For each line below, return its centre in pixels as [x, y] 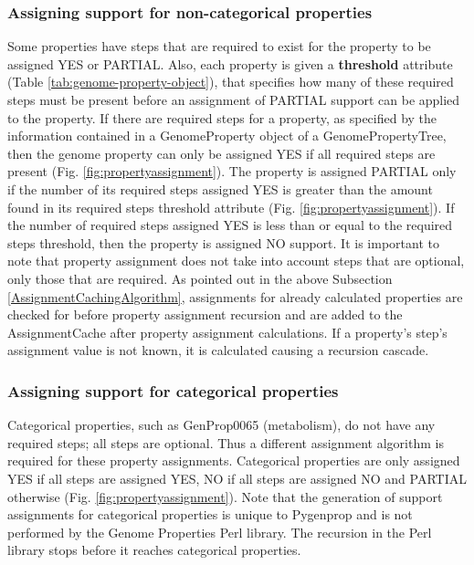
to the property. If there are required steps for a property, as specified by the [222, 117]
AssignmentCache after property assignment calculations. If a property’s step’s [227, 332]
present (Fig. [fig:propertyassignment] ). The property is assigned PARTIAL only [232, 171]
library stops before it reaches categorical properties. [154, 550]
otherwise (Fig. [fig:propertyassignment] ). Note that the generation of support [225, 496]
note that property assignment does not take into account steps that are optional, [236, 261]
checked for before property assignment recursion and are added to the [205, 314]
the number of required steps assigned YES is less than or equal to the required [230, 225]
